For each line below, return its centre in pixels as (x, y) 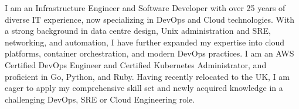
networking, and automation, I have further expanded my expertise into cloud (145, 42)
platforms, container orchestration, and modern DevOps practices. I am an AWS (149, 53)
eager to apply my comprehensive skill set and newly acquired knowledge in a (144, 88)
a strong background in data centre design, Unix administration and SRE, (138, 31)
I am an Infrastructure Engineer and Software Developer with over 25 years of (145, 8)
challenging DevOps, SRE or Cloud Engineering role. (100, 99)
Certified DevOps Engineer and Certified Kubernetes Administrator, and (136, 64)
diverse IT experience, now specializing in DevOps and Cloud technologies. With (150, 19)
